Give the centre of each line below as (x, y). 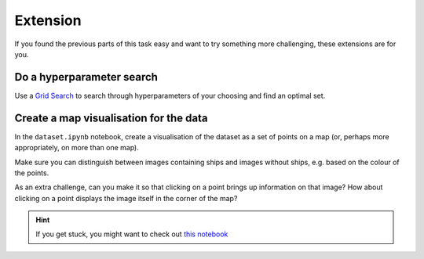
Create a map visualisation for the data (111, 118)
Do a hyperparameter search (86, 77)
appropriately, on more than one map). (77, 148)
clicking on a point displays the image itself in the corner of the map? (126, 198)
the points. (32, 173)
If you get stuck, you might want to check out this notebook (132, 234)
